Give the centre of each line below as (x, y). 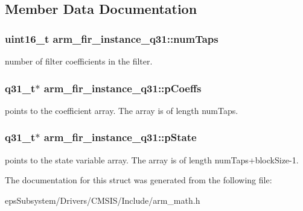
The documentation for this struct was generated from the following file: (139, 180)
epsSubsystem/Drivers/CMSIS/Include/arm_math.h (103, 200)
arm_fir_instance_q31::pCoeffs (123, 88)
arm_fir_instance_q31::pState (120, 137)
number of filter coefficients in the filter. (79, 61)
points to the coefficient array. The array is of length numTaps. (122, 110)
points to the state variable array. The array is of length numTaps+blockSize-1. (152, 159)
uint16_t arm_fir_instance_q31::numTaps (112, 38)
